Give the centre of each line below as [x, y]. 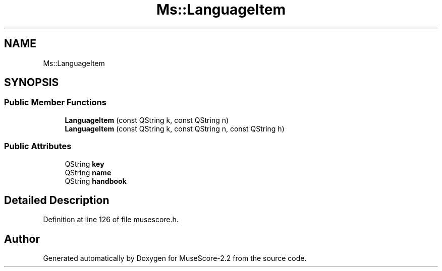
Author [22, 239]
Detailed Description [57, 200]
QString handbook [96, 181]
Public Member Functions [55, 103]
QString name [88, 172]
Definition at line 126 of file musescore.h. [111, 220]
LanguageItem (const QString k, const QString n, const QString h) [175, 128]
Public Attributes [38, 146]
